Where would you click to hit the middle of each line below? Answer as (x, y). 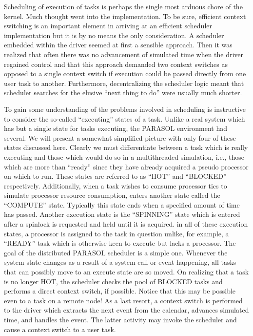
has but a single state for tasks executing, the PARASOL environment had (116, 128)
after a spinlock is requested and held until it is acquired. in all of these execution (126, 224)
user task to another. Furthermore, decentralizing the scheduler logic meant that (124, 83)
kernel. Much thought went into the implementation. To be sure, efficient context (125, 16)
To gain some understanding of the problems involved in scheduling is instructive (125, 109)
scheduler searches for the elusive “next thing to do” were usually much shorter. (123, 93)
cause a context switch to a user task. (60, 329)
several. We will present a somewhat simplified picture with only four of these (120, 137)
